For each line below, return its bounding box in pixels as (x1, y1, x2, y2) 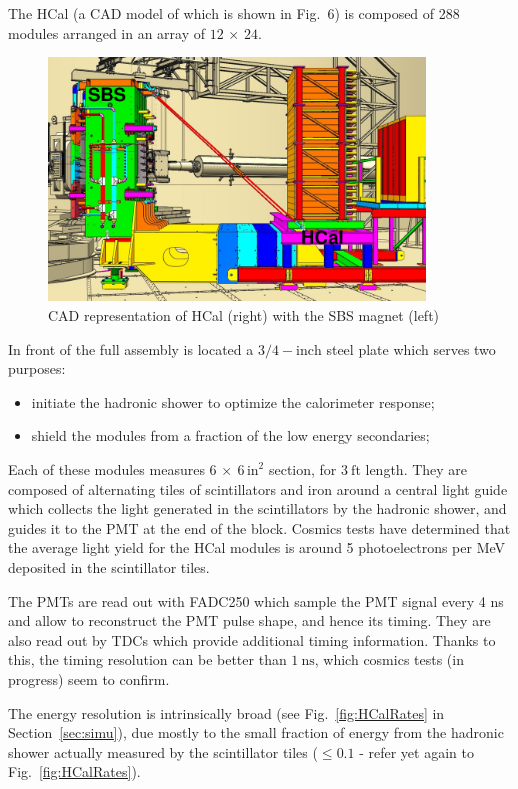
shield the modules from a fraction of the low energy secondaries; (31, 425, 430, 446)
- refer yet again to (359, 741, 474, 762)
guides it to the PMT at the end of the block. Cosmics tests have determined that (8, 517, 511, 538)
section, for (268, 458, 337, 479)
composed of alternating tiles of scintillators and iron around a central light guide (8, 478, 508, 499)
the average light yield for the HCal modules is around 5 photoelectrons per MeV (8, 537, 506, 558)
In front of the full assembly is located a (8, 338, 254, 359)
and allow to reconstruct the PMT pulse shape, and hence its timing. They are (8, 610, 491, 631)
